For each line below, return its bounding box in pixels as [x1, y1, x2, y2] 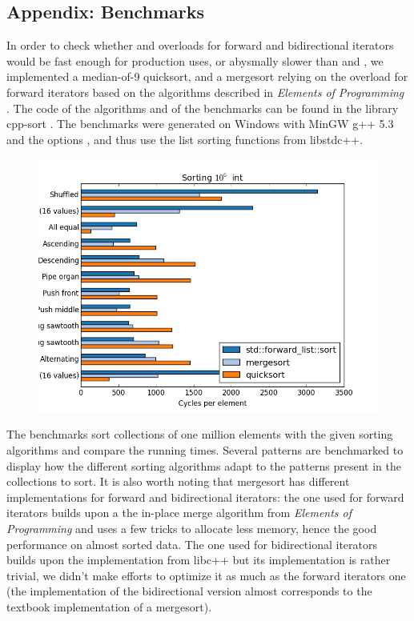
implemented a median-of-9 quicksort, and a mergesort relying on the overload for [6, 68, 408, 85]
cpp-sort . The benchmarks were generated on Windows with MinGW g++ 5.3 [6, 115, 394, 132]
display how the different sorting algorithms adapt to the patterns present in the [6, 457, 401, 474]
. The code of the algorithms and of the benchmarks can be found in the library [6, 99, 399, 116]
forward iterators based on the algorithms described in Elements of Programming [6, 83, 404, 100]
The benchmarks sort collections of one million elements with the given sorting [6, 426, 393, 443]
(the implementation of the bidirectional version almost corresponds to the [6, 583, 372, 599]
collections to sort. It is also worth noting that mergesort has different [6, 473, 350, 490]
